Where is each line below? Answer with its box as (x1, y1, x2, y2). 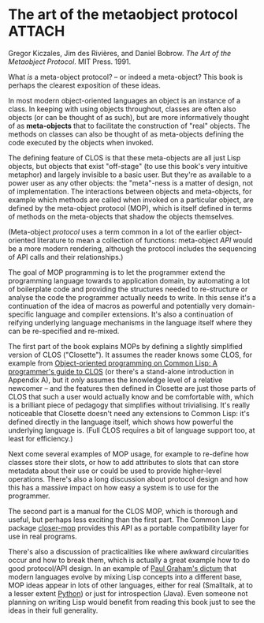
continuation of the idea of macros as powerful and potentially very (8, 301, 227, 310)
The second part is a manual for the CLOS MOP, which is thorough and (8, 506, 239, 516)
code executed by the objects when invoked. (8, 137, 154, 147)
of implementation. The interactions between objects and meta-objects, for (8, 186, 252, 196)
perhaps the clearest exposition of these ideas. (8, 81, 162, 90)
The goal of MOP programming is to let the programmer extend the (8, 267, 226, 277)
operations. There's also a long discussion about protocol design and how (8, 474, 249, 483)
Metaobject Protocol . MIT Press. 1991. (8, 57, 132, 66)
